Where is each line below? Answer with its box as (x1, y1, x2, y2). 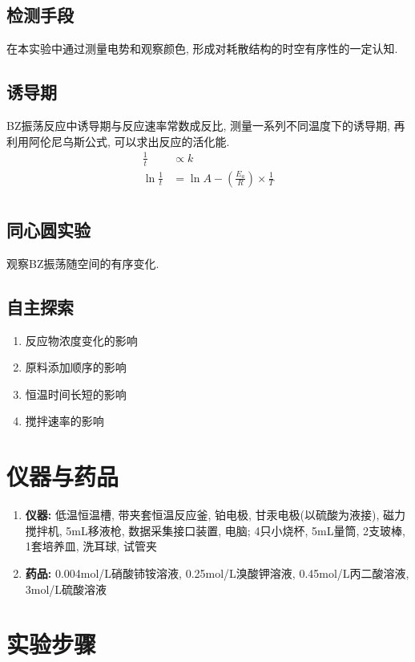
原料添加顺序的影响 (25, 359, 127, 376)
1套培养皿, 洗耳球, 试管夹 (25, 538, 157, 554)
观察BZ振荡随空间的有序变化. (6, 254, 159, 271)
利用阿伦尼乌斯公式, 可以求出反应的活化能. (6, 132, 230, 149)
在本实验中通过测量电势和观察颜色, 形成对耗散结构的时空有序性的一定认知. (6, 40, 398, 57)
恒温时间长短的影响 (25, 385, 127, 402)
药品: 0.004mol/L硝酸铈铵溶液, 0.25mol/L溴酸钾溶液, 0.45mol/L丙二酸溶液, (25, 564, 409, 581)
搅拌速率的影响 (25, 412, 104, 429)
